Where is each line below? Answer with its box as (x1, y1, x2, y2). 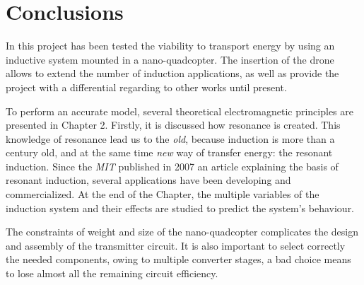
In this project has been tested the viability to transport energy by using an (6, 38, 335, 53)
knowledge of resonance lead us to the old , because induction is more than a (6, 131, 335, 146)
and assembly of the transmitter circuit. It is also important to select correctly (6, 238, 346, 252)
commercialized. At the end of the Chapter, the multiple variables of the (6, 187, 319, 202)
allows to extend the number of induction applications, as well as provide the (6, 66, 339, 81)
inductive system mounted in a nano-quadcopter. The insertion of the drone (6, 52, 334, 66)
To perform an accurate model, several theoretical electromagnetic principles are (6, 103, 353, 118)
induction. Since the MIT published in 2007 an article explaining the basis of (6, 158, 339, 173)
